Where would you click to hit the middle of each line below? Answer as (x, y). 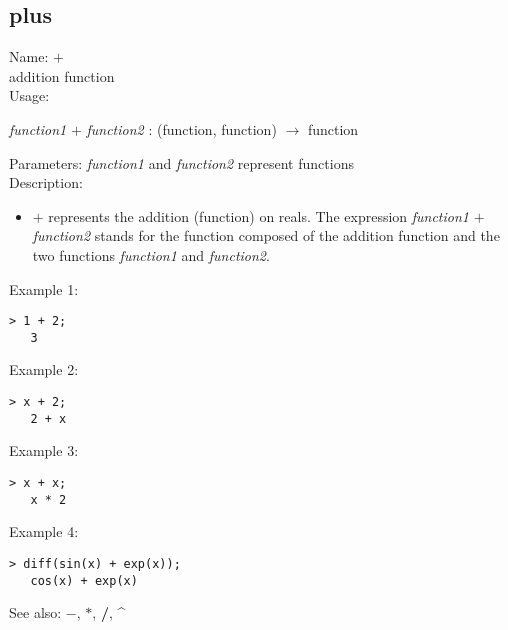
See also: (35, 612)
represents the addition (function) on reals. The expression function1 (258, 215)
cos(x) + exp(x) (84, 580)
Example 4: (44, 531)
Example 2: (44, 369)
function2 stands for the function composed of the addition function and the (266, 235)
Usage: (29, 95)
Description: (46, 182)
